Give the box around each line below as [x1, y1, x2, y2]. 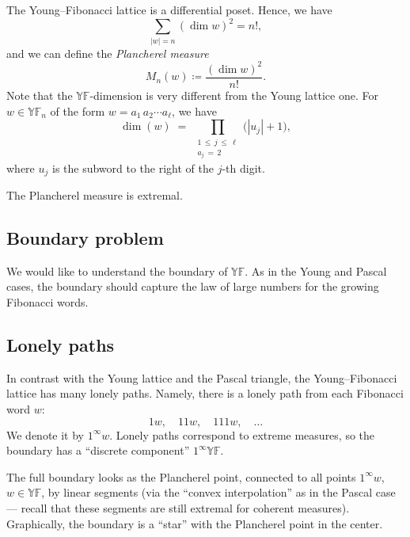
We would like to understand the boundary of [6, 262, 228, 279]
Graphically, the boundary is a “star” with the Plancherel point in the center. [6, 515, 383, 531]
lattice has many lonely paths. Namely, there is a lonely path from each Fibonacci [6, 385, 404, 402]
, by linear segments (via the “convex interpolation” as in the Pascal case [41, 484, 396, 501]
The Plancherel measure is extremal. [6, 187, 183, 204]
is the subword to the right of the [51, 159, 214, 176]
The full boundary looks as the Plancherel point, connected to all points [6, 468, 356, 485]
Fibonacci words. [6, 294, 89, 310]
